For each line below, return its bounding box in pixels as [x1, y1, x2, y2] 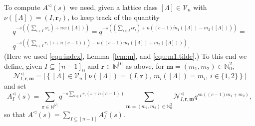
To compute [4, 2, 40, 12]
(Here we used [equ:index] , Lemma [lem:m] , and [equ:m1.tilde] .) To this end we [4, 51, 247, 61]
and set [4, 80, 26, 91]
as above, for [125, 60, 165, 71]
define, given [4, 60, 42, 71]
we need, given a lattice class [69, 2, 158, 12]
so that [4, 109, 25, 119]
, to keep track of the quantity [67, 11, 160, 22]
